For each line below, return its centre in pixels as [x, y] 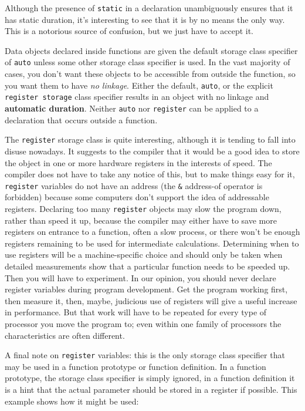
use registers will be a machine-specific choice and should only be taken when [144, 255]
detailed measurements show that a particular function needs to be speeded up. [148, 266]
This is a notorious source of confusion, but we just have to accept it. [129, 31]
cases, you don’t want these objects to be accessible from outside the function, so [150, 74]
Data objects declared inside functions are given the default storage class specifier [151, 50]
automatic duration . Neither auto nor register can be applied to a [132, 108]
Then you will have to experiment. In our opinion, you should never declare [140, 277]
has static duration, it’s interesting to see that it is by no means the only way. [145, 19]
